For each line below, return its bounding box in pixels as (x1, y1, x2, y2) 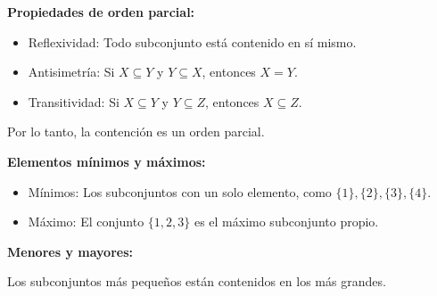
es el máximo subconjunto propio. (194, 212, 379, 231)
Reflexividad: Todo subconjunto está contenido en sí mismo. (28, 32, 357, 51)
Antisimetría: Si (28, 62, 115, 81)
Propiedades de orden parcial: (7, 3, 195, 21)
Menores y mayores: (7, 242, 133, 260)
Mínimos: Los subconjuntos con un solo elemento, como (28, 182, 332, 201)
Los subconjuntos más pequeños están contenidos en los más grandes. (7, 272, 386, 291)
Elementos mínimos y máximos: (7, 152, 206, 170)
